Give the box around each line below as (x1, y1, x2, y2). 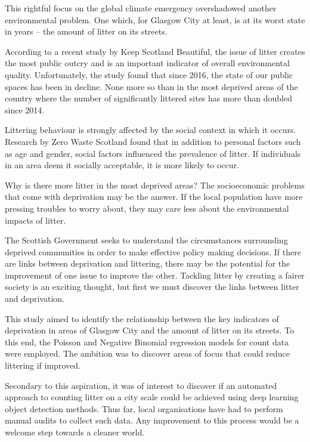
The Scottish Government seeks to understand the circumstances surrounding (5, 234, 288, 246)
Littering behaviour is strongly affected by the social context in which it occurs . (5, 123, 296, 136)
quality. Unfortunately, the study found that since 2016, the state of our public (5, 68, 293, 81)
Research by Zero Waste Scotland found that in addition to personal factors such (5, 135, 301, 147)
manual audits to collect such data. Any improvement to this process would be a (5, 414, 299, 426)
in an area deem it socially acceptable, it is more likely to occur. (5, 159, 240, 171)
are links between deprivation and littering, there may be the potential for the (5, 257, 290, 270)
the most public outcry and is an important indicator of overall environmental (5, 57, 290, 69)
